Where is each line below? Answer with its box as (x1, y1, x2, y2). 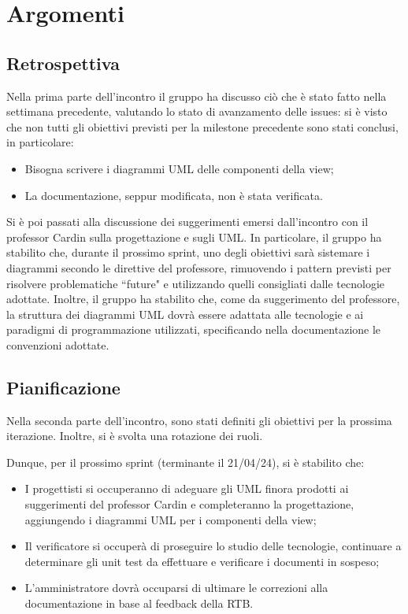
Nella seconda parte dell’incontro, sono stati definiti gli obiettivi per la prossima (6, 412, 392, 428)
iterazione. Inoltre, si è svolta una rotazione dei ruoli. (6, 427, 263, 444)
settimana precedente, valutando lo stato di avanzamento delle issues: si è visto (6, 103, 388, 120)
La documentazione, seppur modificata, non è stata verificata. (24, 187, 323, 203)
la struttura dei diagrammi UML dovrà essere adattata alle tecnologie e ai (6, 305, 364, 322)
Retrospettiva (6, 50, 120, 75)
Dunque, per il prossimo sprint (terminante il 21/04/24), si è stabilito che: (6, 453, 365, 470)
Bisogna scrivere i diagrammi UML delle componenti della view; (24, 160, 334, 176)
